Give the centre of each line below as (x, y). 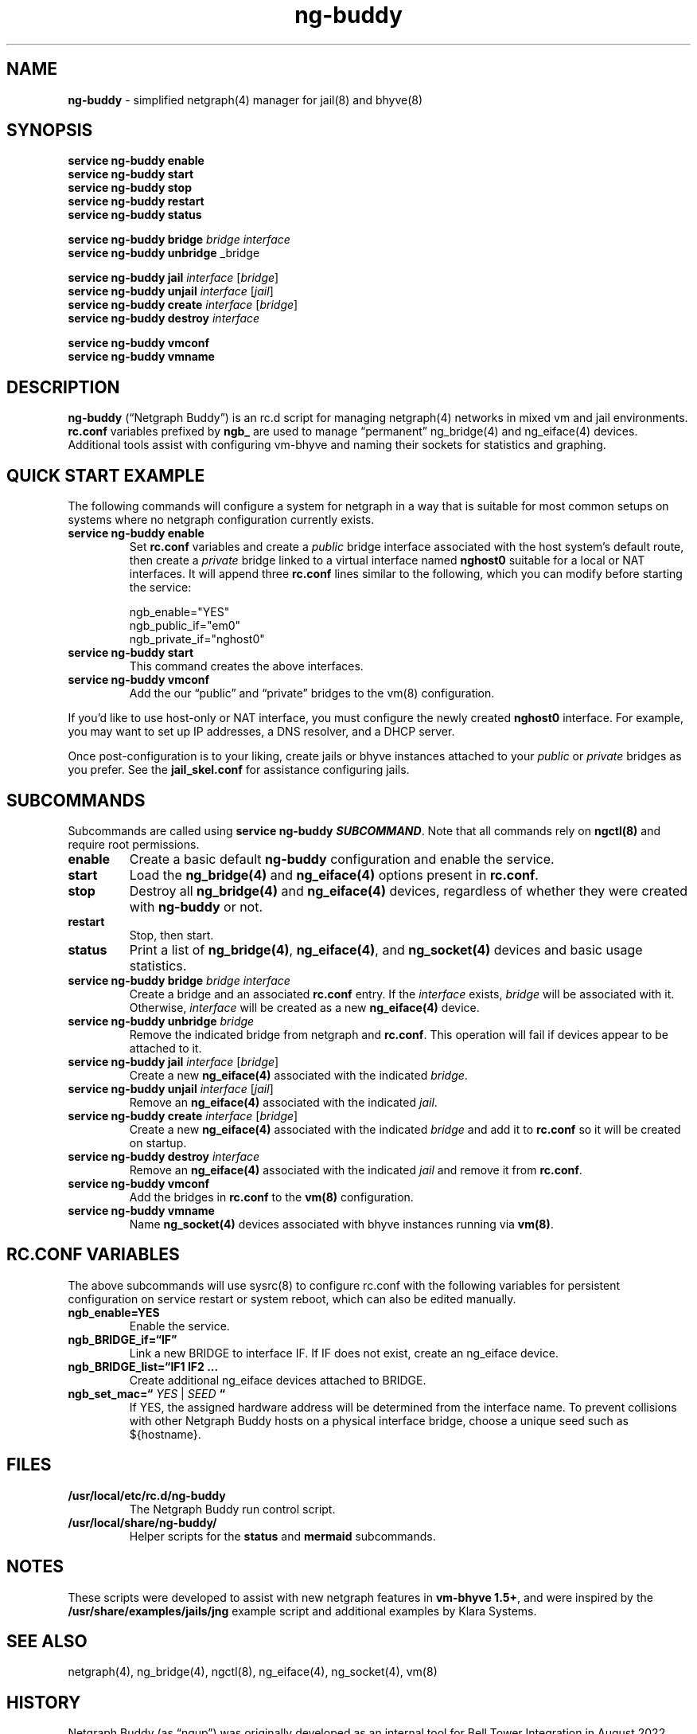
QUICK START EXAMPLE (106, 475)
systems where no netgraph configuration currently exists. (221, 520)
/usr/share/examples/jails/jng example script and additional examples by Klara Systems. (302, 1611)
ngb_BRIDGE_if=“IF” (123, 1339)
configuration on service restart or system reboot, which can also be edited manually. (292, 1299)
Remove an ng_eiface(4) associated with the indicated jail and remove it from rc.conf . (356, 1170)
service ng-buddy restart (136, 201)
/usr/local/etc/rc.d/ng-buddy (147, 1495)
